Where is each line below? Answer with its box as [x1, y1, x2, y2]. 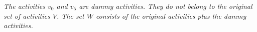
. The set [56, 10, 84, 21]
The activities [4, 1, 46, 11]
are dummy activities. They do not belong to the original [79, 1, 252, 11]
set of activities [4, 10, 50, 21]
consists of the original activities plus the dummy [95, 10, 246, 21]
